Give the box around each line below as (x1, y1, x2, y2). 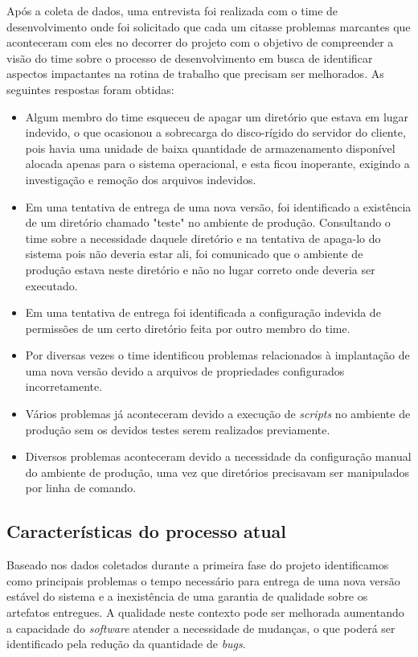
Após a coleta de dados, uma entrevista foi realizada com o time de (6, 2, 338, 18)
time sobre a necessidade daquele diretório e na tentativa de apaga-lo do (25, 229, 381, 246)
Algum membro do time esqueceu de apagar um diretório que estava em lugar (25, 108, 409, 125)
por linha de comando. (25, 479, 137, 496)
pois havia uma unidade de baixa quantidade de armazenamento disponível (25, 139, 395, 156)
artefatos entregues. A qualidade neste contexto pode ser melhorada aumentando (6, 604, 404, 621)
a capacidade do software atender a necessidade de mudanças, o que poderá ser (6, 619, 395, 636)
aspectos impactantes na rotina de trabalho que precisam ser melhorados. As (6, 65, 384, 82)
